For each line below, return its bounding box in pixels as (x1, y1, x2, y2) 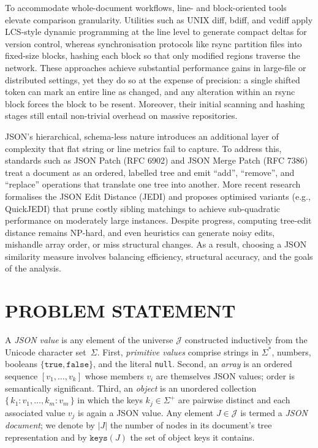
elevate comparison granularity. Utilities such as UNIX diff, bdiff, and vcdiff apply (5, 13, 313, 26)
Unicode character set (5, 345, 86, 358)
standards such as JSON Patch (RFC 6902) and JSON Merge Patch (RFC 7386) (5, 154, 308, 167)
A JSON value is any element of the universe (5, 333, 173, 346)
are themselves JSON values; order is (156, 370, 295, 382)
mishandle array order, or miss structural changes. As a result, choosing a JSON (5, 238, 307, 251)
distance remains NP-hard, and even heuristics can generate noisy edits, (5, 226, 275, 238)
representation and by (5, 430, 87, 443)
